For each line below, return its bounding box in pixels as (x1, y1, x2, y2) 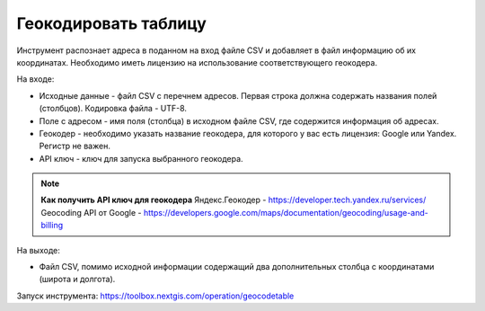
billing (40, 220, 63, 231)
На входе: (16, 74, 55, 84)
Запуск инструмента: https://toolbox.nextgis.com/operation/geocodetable (16, 290, 295, 301)
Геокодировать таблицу (16, 13, 207, 33)
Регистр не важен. (39, 140, 111, 152)
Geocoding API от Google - (40, 207, 143, 218)
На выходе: (16, 244, 60, 255)
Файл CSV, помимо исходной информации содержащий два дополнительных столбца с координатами (39, 262, 435, 272)
